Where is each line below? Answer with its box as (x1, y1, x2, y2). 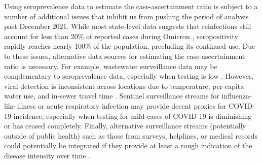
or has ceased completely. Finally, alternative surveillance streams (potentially (4, 120, 246, 131)
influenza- (221, 90, 252, 101)
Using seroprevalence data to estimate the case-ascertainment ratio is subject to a (4, 1, 258, 11)
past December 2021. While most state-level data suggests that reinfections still (4, 21, 251, 31)
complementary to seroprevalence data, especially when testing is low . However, (4, 71, 254, 81)
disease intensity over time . (4, 150, 90, 160)
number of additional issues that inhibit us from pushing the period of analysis (4, 11, 249, 21)
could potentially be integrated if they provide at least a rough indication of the (4, 140, 252, 151)
